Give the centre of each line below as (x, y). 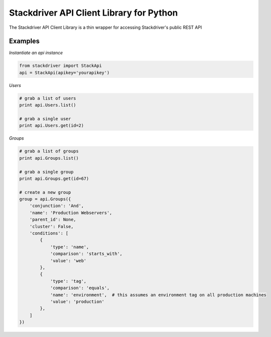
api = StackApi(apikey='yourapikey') (64, 73)
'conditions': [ (49, 233)
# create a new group (45, 192)
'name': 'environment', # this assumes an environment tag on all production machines (158, 295)
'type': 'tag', (68, 281)
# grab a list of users (48, 98)
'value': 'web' (68, 261)
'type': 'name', (70, 247)
